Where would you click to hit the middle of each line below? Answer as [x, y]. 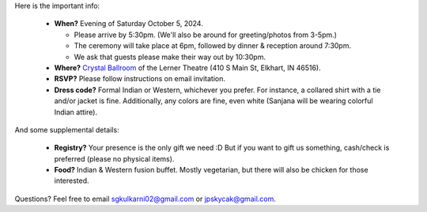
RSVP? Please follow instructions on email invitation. [140, 79]
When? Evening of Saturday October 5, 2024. [128, 24]
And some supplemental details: [67, 129]
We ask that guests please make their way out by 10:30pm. [170, 57]
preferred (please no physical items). [114, 158]
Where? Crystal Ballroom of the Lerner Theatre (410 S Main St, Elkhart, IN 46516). [187, 68]
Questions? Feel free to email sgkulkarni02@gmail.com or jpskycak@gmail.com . [145, 199]
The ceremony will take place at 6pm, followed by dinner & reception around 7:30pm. [213, 46]
